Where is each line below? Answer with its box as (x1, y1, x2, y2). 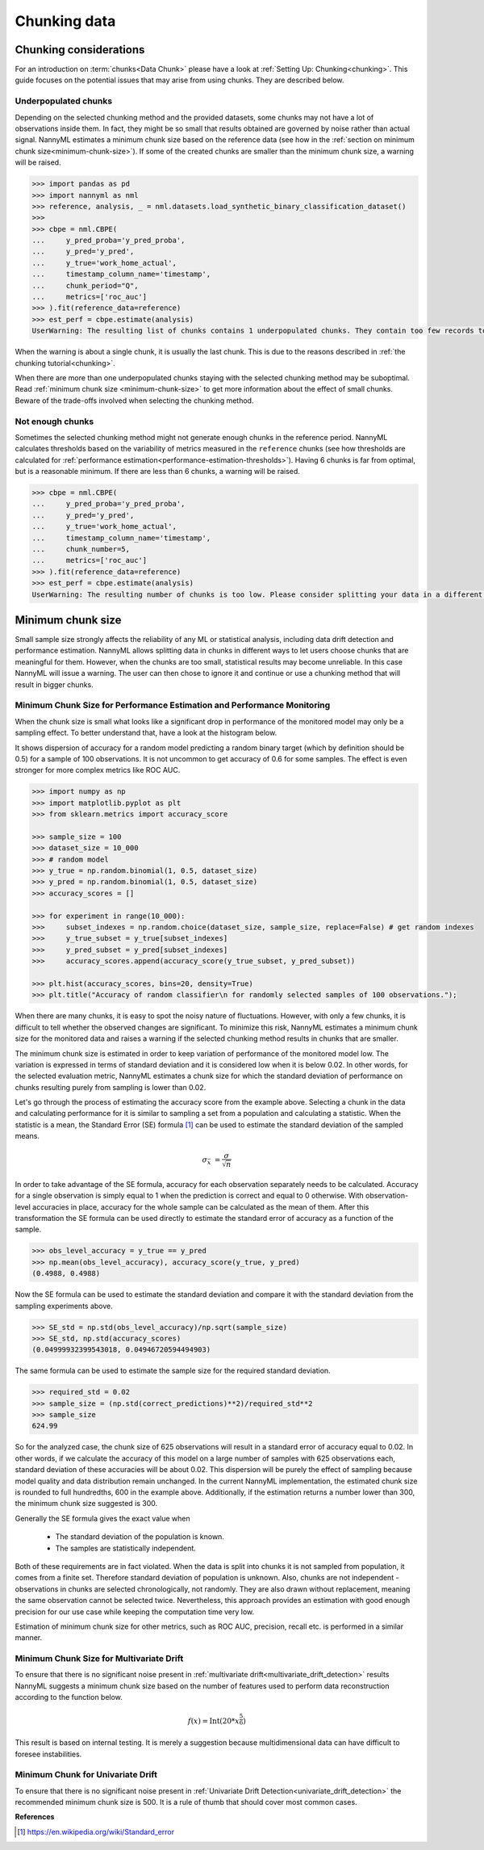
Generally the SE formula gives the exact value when (15, 1513, 190, 1523)
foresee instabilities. (15, 1749, 82, 1759)
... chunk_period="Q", (31, 281, 139, 290)
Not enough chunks (15, 416, 94, 427)
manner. (15, 1633, 43, 1642)
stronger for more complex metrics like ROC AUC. (15, 766, 181, 775)
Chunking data (15, 12, 116, 30)
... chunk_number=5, (31, 545, 131, 554)
